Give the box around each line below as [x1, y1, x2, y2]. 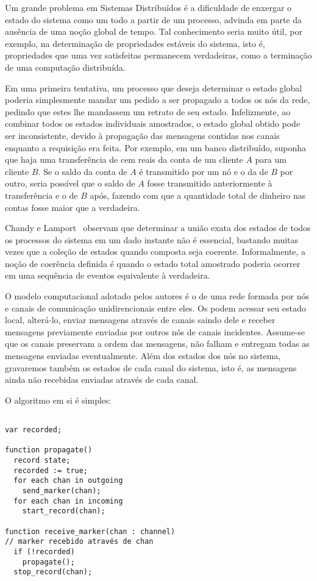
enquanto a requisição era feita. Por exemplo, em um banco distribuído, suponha [5, 141, 307, 154]
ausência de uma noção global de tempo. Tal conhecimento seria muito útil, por [5, 25, 302, 38]
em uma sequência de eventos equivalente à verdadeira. [5, 269, 210, 282]
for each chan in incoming [13, 496, 123, 505]
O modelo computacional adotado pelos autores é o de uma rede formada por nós [5, 290, 309, 302]
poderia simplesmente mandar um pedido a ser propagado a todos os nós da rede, [5, 93, 310, 106]
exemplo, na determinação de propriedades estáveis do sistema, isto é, [5, 37, 265, 49]
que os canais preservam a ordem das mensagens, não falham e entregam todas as [5, 337, 310, 350]
